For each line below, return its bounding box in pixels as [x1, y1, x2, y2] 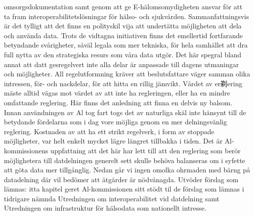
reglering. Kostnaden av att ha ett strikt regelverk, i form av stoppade [4, 126, 214, 136]
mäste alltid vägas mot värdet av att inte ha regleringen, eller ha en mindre [4, 88, 230, 98]
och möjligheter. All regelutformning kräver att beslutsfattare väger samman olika [4, 69, 250, 79]
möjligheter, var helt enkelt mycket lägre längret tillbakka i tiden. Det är [4, 136, 223, 146]
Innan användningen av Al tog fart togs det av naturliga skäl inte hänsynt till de [4, 107, 246, 117]
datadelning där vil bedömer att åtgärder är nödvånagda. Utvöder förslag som [4, 174, 239, 184]
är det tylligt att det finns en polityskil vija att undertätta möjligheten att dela [4, 21, 242, 31]
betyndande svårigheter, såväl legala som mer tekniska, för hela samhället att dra [4, 40, 248, 50]
